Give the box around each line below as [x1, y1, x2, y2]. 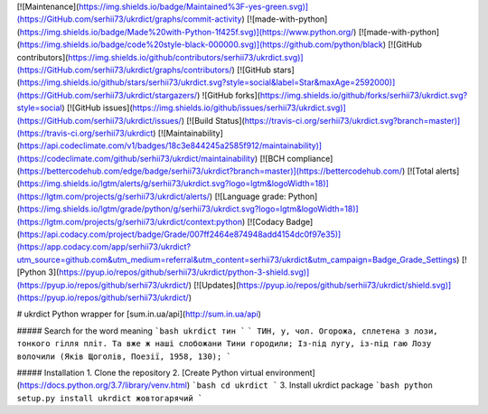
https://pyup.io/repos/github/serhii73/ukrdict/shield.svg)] [238, 279, 452, 290]
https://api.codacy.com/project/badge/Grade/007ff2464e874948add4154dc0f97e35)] [19, 229, 342, 240]
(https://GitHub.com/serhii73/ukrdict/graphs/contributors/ [16, 64, 232, 75]
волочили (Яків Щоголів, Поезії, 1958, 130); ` [16, 351, 232, 362]
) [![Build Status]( [181, 115, 246, 126]
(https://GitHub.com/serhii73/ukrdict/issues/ [16, 115, 183, 126]
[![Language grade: [214, 191, 286, 202]
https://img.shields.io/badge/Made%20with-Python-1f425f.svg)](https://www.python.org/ [19, 26, 354, 37]
